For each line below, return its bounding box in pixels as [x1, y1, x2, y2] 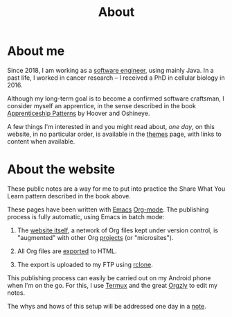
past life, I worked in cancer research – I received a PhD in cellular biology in [7, 74, 225, 82]
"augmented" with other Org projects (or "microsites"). [17, 233, 174, 241]
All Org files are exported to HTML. [17, 247, 117, 255]
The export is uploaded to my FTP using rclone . [17, 260, 154, 268]
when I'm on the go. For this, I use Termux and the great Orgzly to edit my [7, 281, 218, 289]
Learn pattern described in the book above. [7, 191, 132, 200]
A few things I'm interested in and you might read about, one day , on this [7, 122, 215, 130]
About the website [7, 162, 116, 178]
